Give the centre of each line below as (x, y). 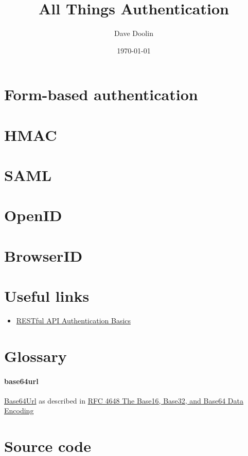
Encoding (19, 411)
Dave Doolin (134, 33)
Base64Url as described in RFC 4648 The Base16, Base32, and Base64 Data (124, 400)
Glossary (36, 355)
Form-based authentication (101, 94)
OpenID (33, 215)
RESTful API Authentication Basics (74, 321)
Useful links (47, 296)
